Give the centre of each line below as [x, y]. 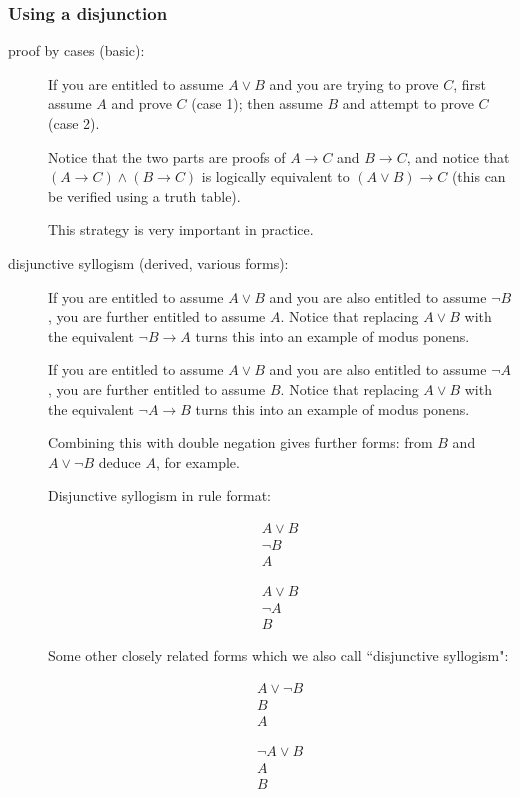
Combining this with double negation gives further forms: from [240, 442]
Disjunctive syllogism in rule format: [159, 495]
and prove [141, 103]
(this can [478, 176]
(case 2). [74, 123]
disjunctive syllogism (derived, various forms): [148, 262]
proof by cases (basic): [76, 50]
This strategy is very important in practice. [181, 229]
